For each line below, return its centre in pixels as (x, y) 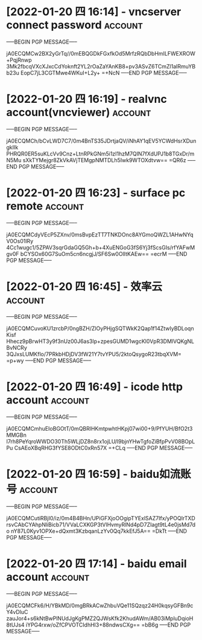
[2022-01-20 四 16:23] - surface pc (96, 193)
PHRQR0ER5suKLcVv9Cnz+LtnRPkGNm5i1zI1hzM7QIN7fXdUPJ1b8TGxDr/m (100, 154)
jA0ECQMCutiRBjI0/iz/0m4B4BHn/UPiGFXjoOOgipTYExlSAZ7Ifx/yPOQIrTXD (101, 518)
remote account (45, 206)
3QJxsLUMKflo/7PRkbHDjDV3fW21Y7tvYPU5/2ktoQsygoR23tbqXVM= (94, 354)
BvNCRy (17, 347)
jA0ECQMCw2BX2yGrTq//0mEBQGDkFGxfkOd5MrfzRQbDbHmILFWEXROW (101, 53)
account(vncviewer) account (79, 113)
